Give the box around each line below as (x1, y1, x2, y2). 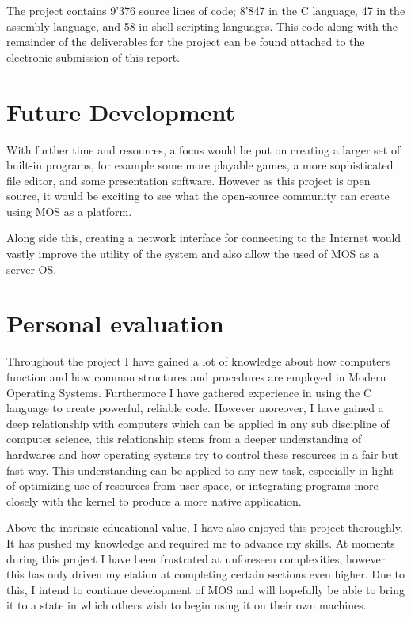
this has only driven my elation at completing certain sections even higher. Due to (6, 566, 405, 582)
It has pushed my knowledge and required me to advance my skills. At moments (6, 534, 395, 551)
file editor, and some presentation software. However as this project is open (6, 172, 371, 188)
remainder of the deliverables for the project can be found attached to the (6, 33, 365, 50)
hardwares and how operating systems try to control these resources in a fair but (6, 445, 399, 462)
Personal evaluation (6, 307, 224, 339)
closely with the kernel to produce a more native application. (6, 492, 302, 509)
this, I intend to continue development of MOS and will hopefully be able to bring (6, 581, 405, 597)
